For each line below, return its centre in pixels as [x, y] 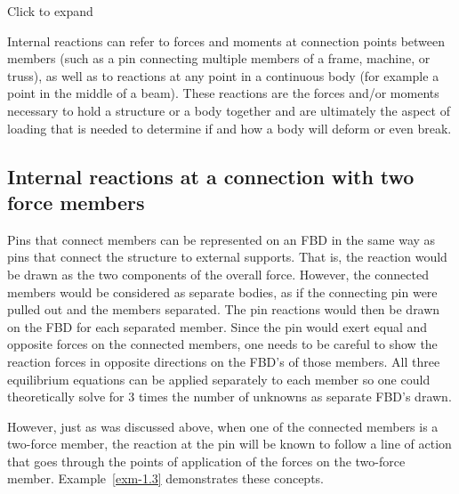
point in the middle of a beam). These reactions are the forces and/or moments [223, 93]
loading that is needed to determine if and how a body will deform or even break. [229, 128]
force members [76, 202]
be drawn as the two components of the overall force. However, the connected [218, 274]
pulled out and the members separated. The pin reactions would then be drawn [224, 309]
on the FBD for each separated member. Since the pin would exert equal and [217, 326]
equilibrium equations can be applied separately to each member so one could [219, 379]
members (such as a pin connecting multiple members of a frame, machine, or [219, 58]
